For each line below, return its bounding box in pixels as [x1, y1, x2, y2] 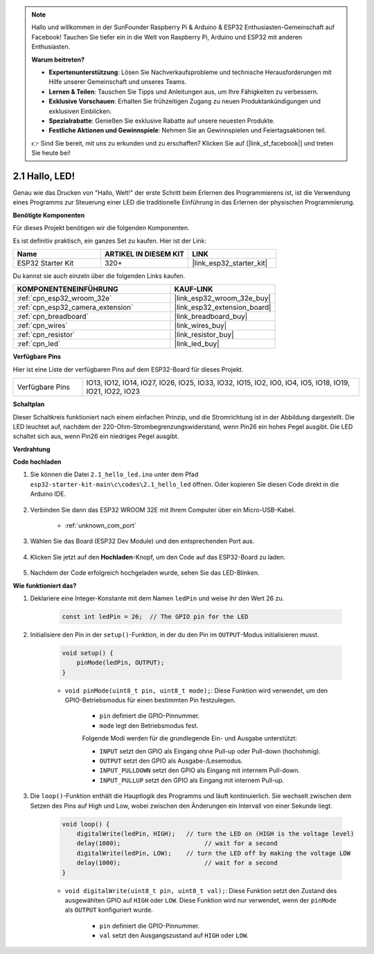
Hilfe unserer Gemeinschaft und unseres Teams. [48, 78, 187, 86]
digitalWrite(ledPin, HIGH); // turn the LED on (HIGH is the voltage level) [76, 829, 355, 838]
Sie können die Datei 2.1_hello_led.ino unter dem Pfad [30, 470, 199, 478]
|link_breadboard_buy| [174, 312, 248, 322]
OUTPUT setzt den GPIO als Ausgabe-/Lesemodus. [99, 756, 243, 765]
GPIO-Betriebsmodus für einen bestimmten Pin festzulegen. [64, 696, 236, 704]
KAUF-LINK [174, 284, 213, 294]
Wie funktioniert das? [12, 581, 77, 589]
